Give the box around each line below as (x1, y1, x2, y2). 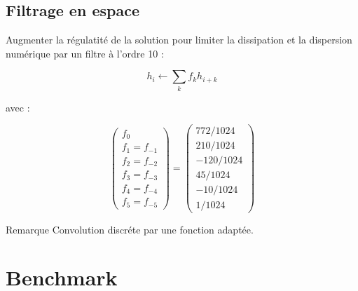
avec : (6, 100, 30, 114)
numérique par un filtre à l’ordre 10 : (6, 46, 164, 60)
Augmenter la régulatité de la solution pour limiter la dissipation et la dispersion (6, 32, 352, 47)
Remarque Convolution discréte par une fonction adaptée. (6, 222, 254, 236)
